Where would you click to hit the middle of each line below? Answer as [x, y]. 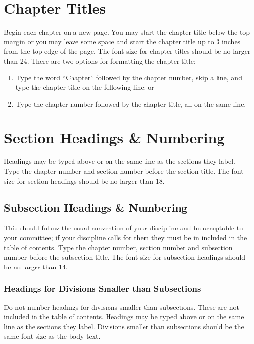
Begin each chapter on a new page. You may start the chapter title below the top [127, 32]
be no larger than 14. [36, 266]
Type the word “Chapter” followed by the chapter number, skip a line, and [129, 77]
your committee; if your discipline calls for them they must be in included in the [126, 237]
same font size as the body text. [52, 336]
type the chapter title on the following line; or [85, 87]
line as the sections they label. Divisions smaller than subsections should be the [124, 326]
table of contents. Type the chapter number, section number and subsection [118, 247]
